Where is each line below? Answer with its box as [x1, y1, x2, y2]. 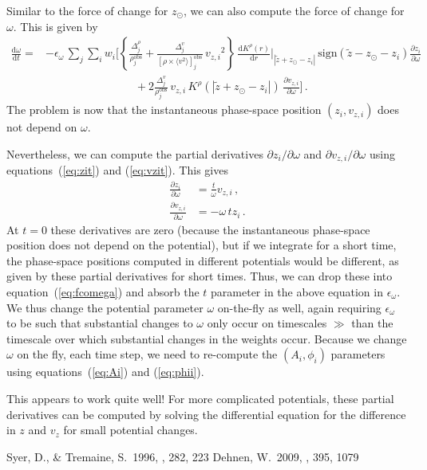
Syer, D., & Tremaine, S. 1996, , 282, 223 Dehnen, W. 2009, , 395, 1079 [6, 448, 359, 464]
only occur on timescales [207, 315, 327, 331]
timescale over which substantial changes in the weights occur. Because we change [6, 330, 407, 347]
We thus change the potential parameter [6, 299, 204, 315]
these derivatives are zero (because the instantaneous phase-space [50, 221, 370, 237]
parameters [330, 346, 385, 362]
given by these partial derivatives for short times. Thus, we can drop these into [6, 268, 393, 284]
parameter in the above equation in [211, 283, 383, 300]
